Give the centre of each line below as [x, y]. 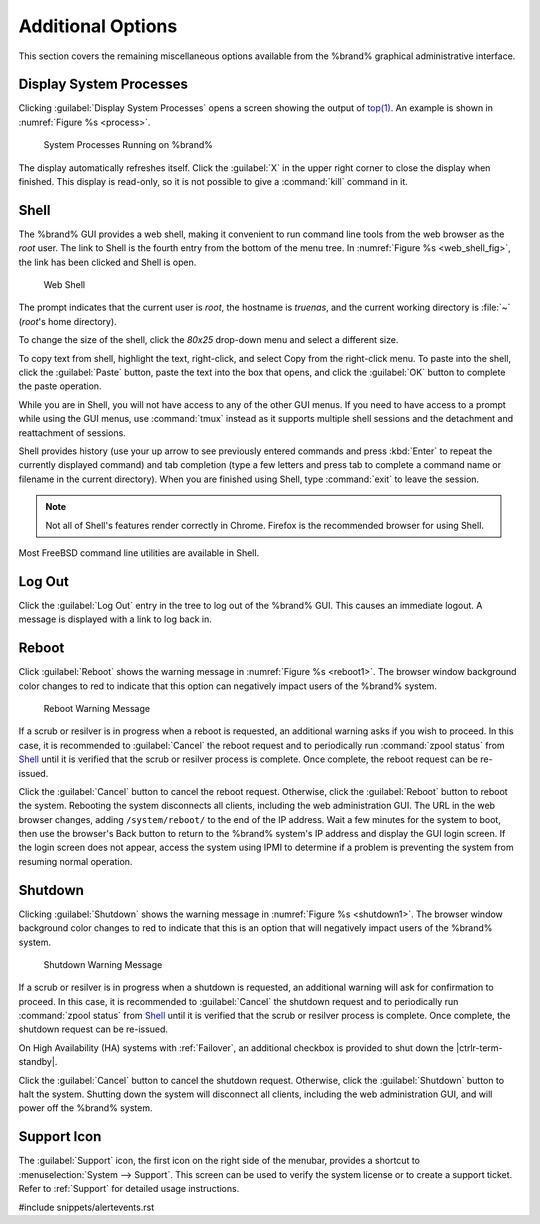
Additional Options [98, 26]
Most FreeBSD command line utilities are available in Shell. [139, 552]
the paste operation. [60, 386]
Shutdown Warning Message [103, 964]
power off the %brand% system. [85, 1108]
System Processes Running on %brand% [128, 145]
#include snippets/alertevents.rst [86, 1207]
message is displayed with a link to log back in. [115, 619]
